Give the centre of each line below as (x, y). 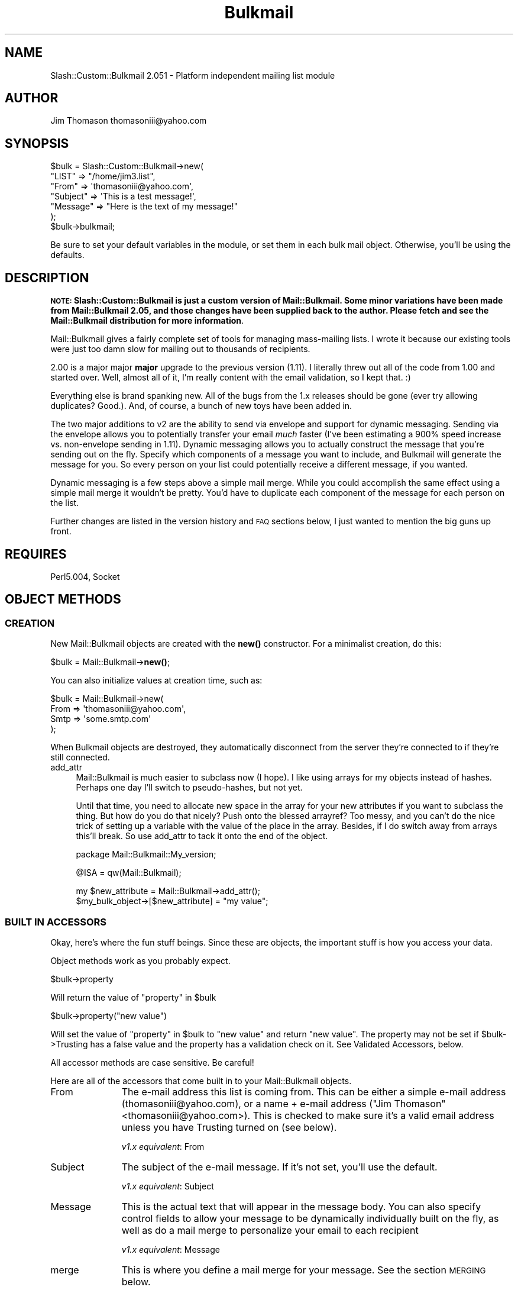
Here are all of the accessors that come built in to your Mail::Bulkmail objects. (201, 1081)
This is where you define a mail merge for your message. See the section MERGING (304, 1270)
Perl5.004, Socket (85, 576)
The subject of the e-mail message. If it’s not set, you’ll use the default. (279, 1167)
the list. (65, 503)
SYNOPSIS (37, 143)
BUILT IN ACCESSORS (56, 922)
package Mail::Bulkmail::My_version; (146, 854)
